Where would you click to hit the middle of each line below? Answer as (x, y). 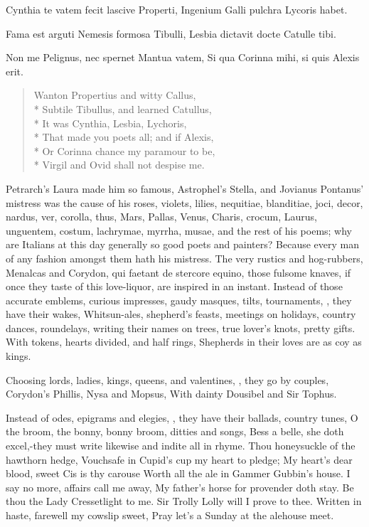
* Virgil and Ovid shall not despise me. (119, 165)
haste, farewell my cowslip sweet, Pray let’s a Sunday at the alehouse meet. (170, 515)
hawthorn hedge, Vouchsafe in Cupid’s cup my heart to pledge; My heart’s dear (179, 459)
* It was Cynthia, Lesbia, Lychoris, (110, 123)
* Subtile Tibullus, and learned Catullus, (123, 108)
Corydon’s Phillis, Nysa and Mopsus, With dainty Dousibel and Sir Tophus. (171, 394)
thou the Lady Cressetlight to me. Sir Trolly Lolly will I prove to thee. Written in (184, 501)
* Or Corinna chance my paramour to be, (124, 150)
